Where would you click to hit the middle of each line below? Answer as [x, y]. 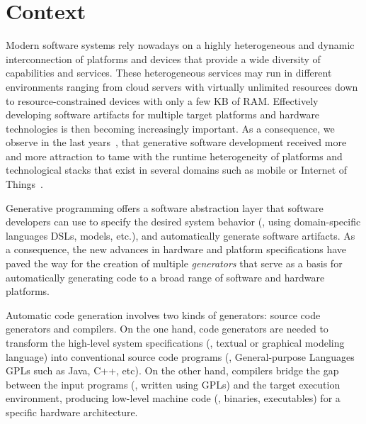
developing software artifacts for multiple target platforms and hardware [163, 115]
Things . [24, 184]
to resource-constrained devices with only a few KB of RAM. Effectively [162, 100]
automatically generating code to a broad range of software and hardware [165, 277]
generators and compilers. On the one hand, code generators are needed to [167, 329]
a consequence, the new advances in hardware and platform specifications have [176, 249]
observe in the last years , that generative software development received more [176, 142]
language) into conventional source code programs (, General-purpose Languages [180, 356]
